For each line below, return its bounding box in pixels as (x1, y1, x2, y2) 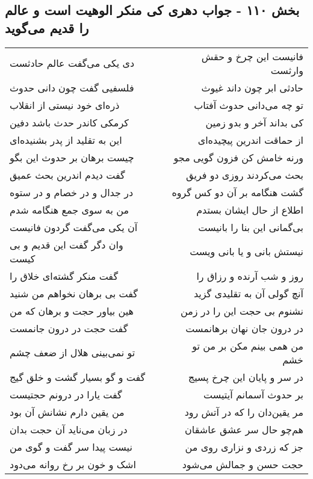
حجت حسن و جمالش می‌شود (182, 457, 303, 471)
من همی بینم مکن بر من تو (192, 338, 303, 353)
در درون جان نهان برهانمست (185, 321, 303, 335)
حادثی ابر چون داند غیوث (201, 80, 303, 94)
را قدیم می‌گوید (5, 18, 89, 37)
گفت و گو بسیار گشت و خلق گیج (10, 369, 146, 384)
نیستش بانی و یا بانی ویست (190, 244, 303, 259)
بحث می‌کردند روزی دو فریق (186, 167, 303, 182)
